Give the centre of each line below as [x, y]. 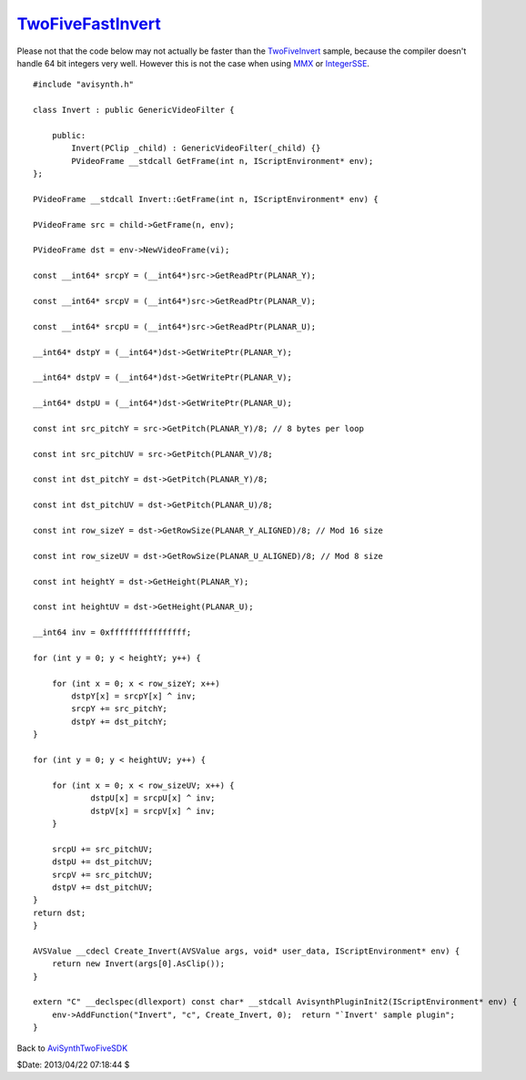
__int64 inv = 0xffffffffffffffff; [112, 632]
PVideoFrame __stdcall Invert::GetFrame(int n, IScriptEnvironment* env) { [206, 199]
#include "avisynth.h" [84, 85]
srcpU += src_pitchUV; [102, 849]
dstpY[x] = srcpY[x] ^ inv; [134, 696]
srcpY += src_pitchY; [120, 709]
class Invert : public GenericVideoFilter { [134, 110]
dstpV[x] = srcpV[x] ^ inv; [153, 811]
